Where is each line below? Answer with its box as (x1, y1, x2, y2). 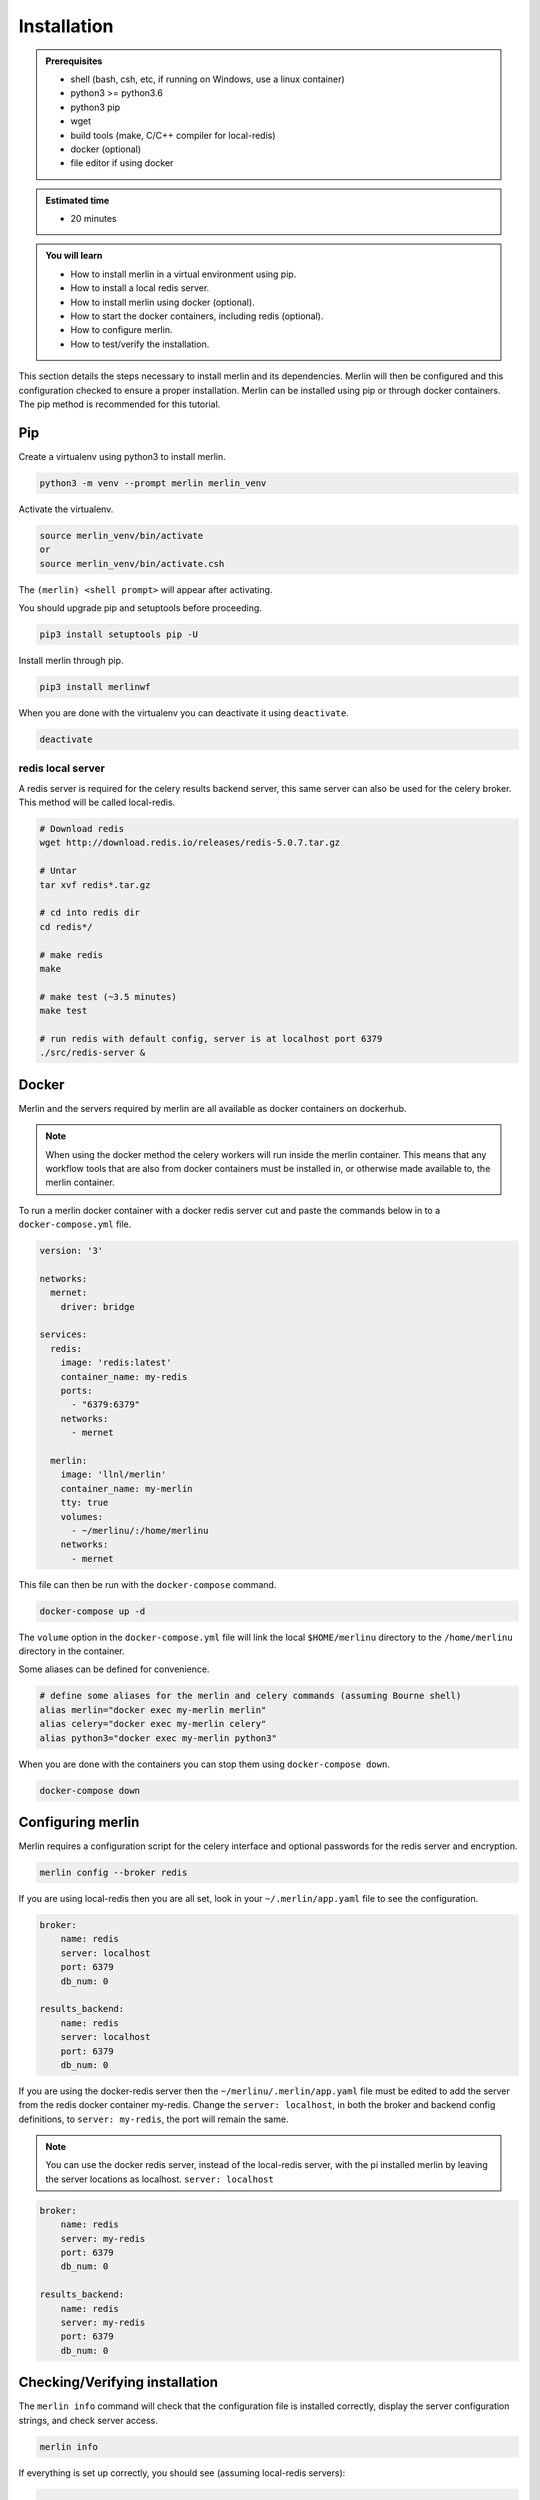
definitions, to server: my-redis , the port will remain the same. (18, 2113, 289, 2125)
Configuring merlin (18, 1813, 140, 1830)
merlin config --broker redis (39, 1867, 188, 1879)
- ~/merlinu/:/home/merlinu (71, 1525, 209, 1536)
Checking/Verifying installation (18, 2374, 219, 2391)
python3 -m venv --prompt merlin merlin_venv (39, 477, 267, 489)
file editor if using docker (70, 157, 174, 169)
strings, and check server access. (18, 2414, 159, 2426)
